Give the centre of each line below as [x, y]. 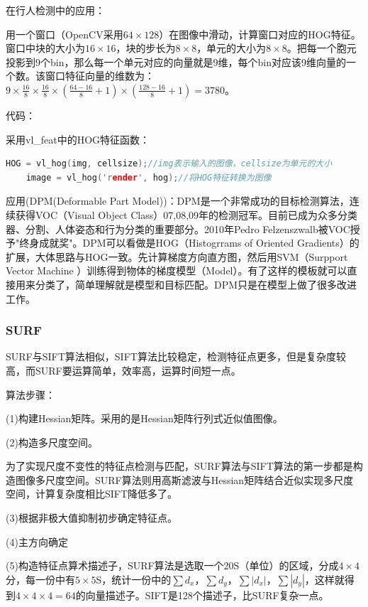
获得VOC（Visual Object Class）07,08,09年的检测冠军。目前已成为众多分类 [186, 214]
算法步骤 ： [30, 394]
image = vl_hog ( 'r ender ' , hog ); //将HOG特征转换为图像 [149, 177]
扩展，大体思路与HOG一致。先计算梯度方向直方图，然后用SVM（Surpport [177, 256]
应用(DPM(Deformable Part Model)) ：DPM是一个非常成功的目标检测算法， [178, 201]
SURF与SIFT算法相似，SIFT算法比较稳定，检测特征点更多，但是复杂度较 [176, 356]
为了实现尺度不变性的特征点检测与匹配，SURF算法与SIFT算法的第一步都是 [179, 466]
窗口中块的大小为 [45, 48]
